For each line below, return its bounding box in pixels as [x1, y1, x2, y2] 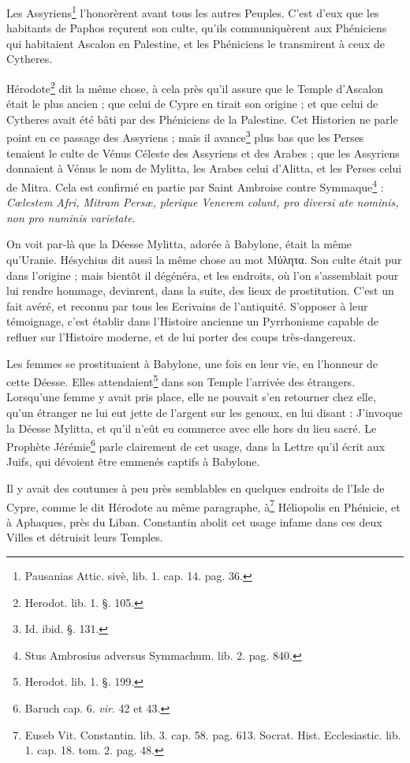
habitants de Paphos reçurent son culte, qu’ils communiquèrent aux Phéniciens [6, 20, 387, 36]
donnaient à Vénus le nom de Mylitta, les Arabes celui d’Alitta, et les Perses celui [6, 160, 402, 177]
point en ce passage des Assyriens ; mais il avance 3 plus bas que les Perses [6, 127, 364, 146]
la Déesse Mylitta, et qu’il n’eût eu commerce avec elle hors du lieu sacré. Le [6, 419, 377, 436]
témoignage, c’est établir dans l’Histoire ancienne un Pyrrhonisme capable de [6, 313, 378, 329]
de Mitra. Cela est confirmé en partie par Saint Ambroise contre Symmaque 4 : [6, 176, 384, 195]
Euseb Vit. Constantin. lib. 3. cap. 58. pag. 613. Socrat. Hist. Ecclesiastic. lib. [24, 726, 401, 743]
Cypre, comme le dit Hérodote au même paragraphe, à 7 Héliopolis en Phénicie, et [6, 496, 401, 515]
